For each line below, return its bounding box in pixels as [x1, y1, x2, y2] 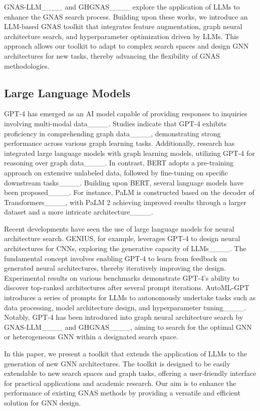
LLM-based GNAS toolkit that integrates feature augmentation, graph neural [4, 21, 242, 32]
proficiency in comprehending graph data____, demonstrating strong [4, 128, 221, 138]
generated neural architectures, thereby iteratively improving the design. [4, 263, 226, 273]
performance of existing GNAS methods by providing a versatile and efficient [4, 387, 240, 398]
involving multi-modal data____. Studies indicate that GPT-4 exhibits [4, 118, 227, 128]
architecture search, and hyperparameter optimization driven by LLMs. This [4, 31, 239, 41]
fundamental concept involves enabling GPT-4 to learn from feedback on [4, 253, 227, 263]
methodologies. [4, 60, 50, 71]
